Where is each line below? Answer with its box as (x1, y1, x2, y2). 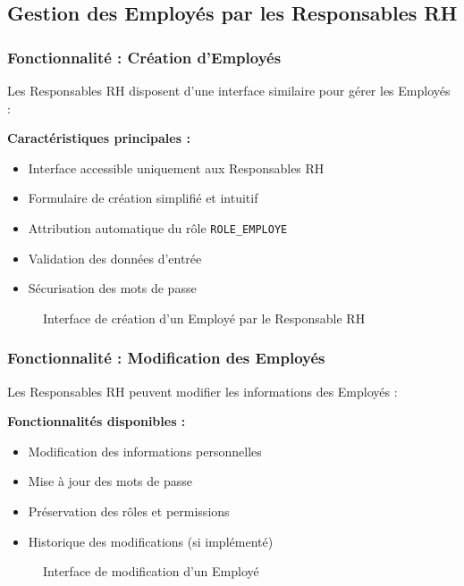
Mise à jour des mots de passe (28, 472, 192, 490)
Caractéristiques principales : (7, 129, 190, 147)
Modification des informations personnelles (28, 441, 262, 460)
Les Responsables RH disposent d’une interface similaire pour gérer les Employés (7, 81, 451, 99)
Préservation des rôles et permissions (28, 502, 230, 520)
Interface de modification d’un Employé (43, 562, 259, 581)
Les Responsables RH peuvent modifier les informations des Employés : (7, 381, 398, 400)
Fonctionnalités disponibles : (7, 412, 186, 431)
